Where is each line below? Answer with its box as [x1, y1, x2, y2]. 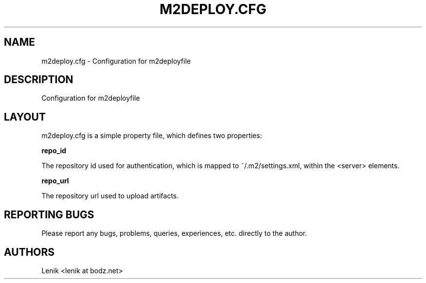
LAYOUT [4, 110, 46, 123]
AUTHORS [4, 246, 55, 258]
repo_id [41, 146, 67, 155]
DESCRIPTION [4, 73, 73, 86]
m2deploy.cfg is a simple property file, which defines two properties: [41, 131, 262, 140]
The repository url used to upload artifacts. [41, 192, 179, 200]
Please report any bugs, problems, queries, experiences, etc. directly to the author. [41, 229, 307, 238]
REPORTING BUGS [4, 208, 94, 221]
